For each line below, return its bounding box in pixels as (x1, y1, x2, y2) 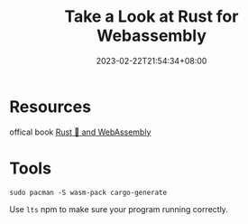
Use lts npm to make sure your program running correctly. (9, 203, 228, 214)
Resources (9, 97, 92, 117)
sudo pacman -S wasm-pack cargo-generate (9, 188, 168, 197)
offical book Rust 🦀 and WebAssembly (9, 126, 152, 137)
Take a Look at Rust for (64, 6, 239, 27)
